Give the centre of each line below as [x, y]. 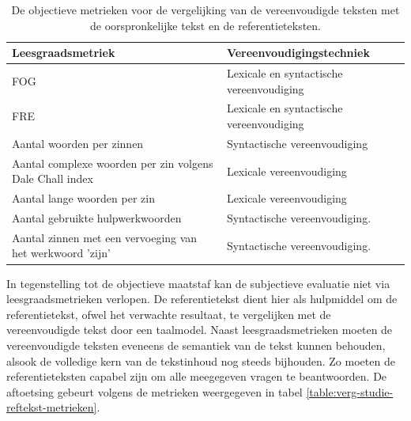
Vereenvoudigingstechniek [298, 53]
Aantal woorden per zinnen [78, 143]
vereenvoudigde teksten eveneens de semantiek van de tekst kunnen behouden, [196, 345]
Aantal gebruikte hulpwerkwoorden [97, 218]
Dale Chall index [53, 178]
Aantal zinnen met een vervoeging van [105, 237]
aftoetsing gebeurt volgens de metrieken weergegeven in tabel [155, 391]
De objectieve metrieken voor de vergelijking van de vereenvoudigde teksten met [205, 9]
